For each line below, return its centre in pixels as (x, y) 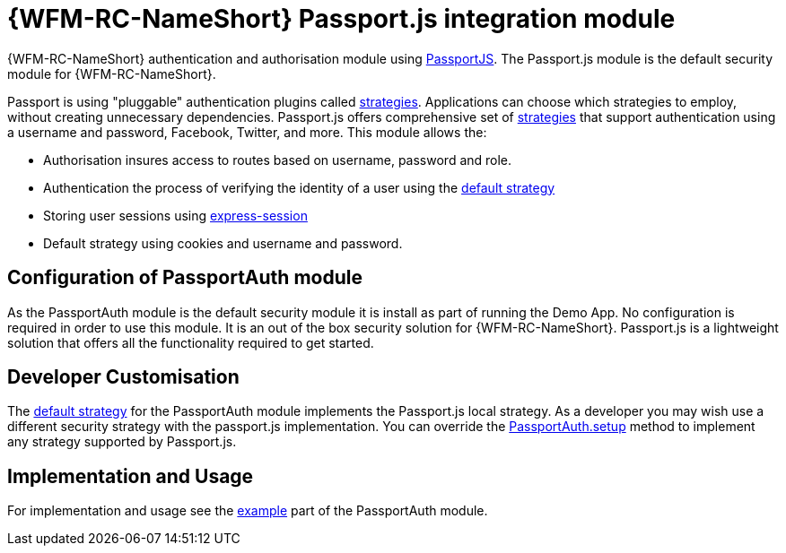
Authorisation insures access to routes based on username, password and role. (278, 160)
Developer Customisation (123, 377)
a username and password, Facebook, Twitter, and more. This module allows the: (247, 132)
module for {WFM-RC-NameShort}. (112, 73)
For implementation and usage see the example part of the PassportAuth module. (248, 511)
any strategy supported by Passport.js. (122, 442)
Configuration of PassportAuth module (185, 278)
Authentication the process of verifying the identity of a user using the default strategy (299, 187)
